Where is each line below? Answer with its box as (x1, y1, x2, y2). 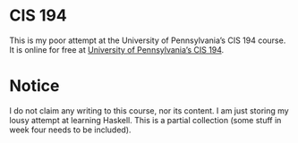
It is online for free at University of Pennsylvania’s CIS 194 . (9, 44, 225, 55)
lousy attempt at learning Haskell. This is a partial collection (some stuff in (9, 114, 282, 125)
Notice (9, 76, 60, 97)
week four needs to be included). (9, 124, 132, 135)
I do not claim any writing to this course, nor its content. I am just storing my (9, 105, 289, 116)
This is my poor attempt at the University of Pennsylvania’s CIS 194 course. (9, 35, 286, 46)
